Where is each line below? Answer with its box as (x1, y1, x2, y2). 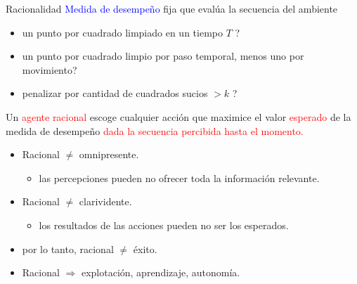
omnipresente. (79, 147, 139, 162)
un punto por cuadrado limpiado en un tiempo (22, 25, 223, 39)
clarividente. (79, 194, 132, 209)
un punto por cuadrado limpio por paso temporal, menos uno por (22, 49, 304, 63)
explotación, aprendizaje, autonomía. (81, 265, 240, 280)
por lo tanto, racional (22, 241, 114, 256)
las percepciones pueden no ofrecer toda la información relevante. (39, 170, 320, 185)
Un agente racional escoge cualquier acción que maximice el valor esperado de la (6, 109, 351, 124)
